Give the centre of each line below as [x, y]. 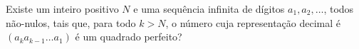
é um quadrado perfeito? [129, 37]
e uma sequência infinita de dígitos [209, 9]
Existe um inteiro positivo [62, 9]
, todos [339, 9]
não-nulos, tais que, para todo [71, 22]
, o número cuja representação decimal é [253, 22]
